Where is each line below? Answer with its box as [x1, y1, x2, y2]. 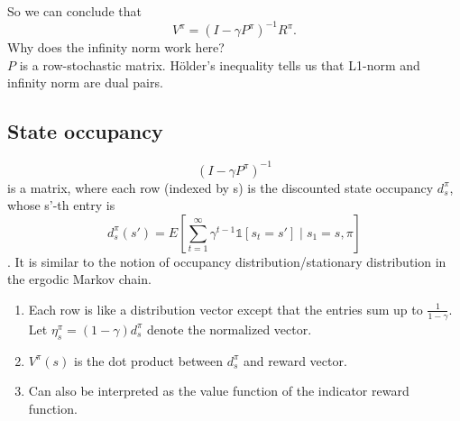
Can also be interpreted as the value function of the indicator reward [28, 381, 409, 400]
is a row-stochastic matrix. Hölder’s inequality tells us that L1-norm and [19, 55, 420, 74]
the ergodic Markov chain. [7, 270, 152, 288]
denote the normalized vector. [147, 319, 312, 338]
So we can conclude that [7, 2, 142, 20]
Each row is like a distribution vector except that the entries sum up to [28, 299, 423, 318]
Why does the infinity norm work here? [7, 38, 225, 57]
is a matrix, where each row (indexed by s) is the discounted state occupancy [7, 178, 434, 197]
